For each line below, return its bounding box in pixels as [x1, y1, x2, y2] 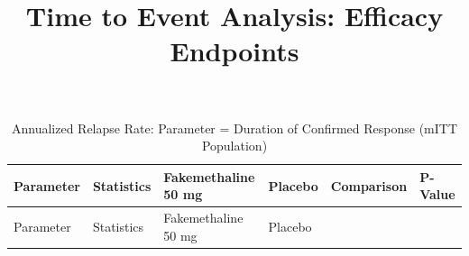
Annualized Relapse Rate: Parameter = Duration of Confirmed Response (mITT [11, 118, 458, 137]
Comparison [330, 176, 408, 195]
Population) [201, 136, 268, 155]
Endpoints [170, 32, 299, 69]
